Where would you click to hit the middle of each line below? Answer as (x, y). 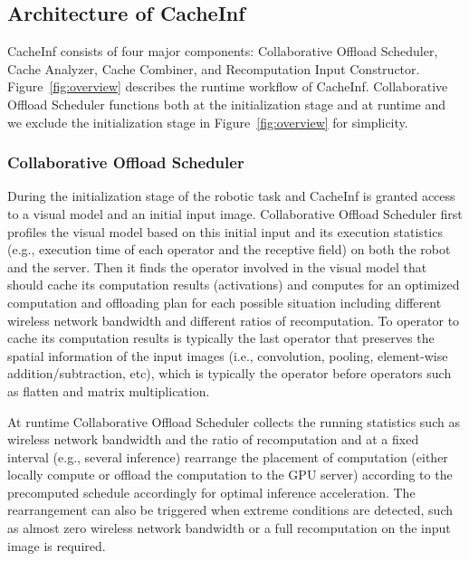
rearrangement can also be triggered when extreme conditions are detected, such (230, 510)
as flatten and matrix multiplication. (109, 390)
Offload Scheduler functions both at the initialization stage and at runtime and (227, 104)
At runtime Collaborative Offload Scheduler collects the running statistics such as (234, 421)
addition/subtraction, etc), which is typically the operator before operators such (230, 373)
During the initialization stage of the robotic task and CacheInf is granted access (231, 196)
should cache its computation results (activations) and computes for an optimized (234, 285)
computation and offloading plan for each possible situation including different (225, 302)
